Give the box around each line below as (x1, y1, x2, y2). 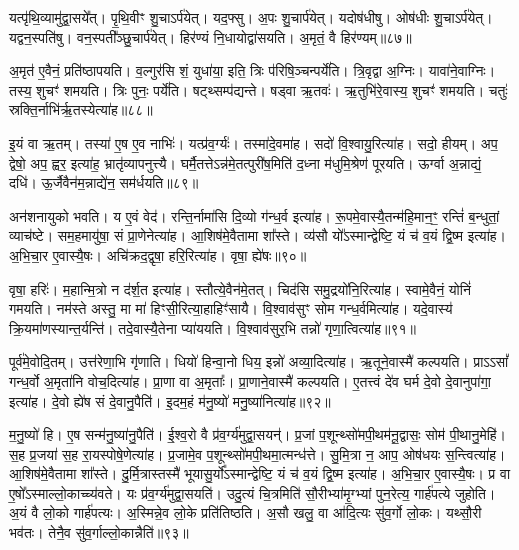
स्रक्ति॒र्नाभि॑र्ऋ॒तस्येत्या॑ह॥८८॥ (9, 99, 153, 120)
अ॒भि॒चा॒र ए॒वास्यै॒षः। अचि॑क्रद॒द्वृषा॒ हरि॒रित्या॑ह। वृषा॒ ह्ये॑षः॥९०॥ (9, 244, 307, 265)
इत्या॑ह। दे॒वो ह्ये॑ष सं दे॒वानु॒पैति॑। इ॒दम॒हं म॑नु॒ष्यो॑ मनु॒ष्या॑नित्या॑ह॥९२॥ (9, 390, 331, 411)
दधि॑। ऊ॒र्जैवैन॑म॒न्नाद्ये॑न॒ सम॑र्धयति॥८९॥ (9, 172, 199, 193)
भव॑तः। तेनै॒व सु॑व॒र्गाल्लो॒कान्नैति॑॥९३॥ (9, 522, 189, 543)
